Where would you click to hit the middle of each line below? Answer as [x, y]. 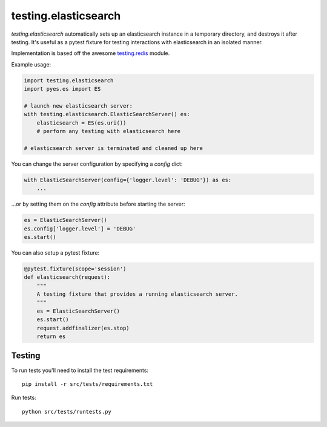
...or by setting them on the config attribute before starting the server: [98, 204]
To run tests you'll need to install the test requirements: [80, 370]
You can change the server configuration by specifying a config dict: [97, 164]
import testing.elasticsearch [69, 80]
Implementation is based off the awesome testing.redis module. [91, 53]
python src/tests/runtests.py [67, 412]
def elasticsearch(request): [67, 277]
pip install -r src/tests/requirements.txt [88, 384]
